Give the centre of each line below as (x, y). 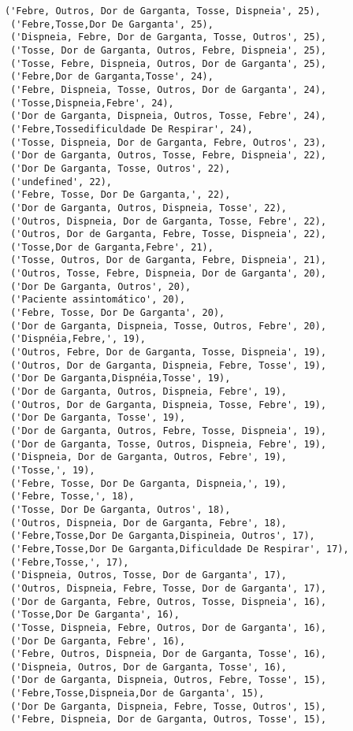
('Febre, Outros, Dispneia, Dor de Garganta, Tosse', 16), (169, 654)
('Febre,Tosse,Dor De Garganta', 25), (112, 24)
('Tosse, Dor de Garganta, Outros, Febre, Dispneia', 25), (169, 50)
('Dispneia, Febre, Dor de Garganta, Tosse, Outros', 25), (169, 37)
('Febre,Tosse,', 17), (70, 562)
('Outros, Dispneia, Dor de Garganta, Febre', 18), (149, 523)
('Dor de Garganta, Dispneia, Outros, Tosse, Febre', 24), (169, 116)
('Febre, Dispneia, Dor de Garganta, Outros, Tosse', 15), (169, 720)
